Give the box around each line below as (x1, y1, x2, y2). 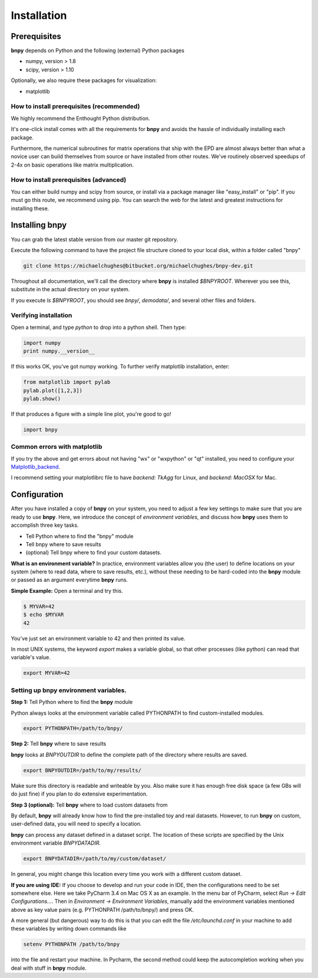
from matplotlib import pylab (23, 379, 111, 386)
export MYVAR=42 (23, 670, 71, 676)
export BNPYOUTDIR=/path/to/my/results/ (23, 767, 141, 774)
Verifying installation (11, 311, 72, 320)
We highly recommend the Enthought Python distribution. (11, 115, 150, 122)
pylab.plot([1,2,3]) (23, 387, 82, 394)
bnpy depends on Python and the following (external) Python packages (11, 47, 185, 54)
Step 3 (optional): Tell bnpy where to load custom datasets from (11, 801, 168, 809)
